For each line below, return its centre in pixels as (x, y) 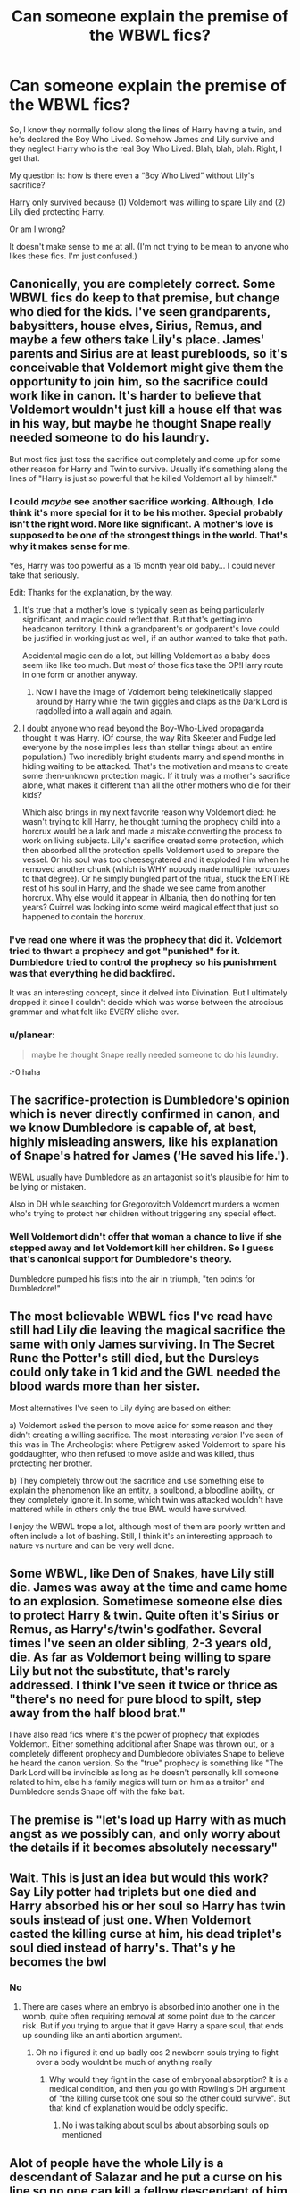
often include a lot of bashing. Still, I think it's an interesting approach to (142, 1536)
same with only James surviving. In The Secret (142, 1345)
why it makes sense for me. (70, 546)
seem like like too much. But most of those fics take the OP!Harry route (153, 665)
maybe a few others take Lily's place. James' (137, 340)
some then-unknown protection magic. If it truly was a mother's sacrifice (156, 776)
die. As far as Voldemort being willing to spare (140, 1657)
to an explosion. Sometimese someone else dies (146, 1601)
